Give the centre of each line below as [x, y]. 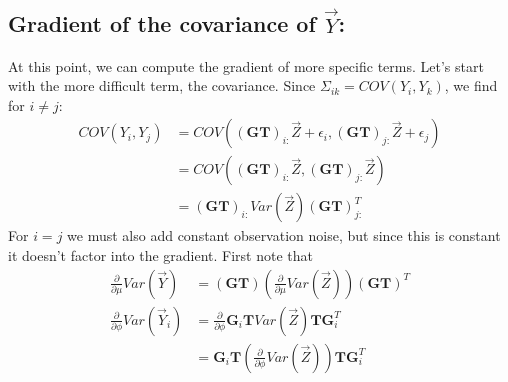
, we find [471, 85]
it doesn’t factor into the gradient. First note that [160, 255]
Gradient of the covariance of [162, 23]
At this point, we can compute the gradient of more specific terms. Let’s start [246, 65]
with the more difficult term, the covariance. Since [162, 85]
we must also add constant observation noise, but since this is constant [284, 235]
